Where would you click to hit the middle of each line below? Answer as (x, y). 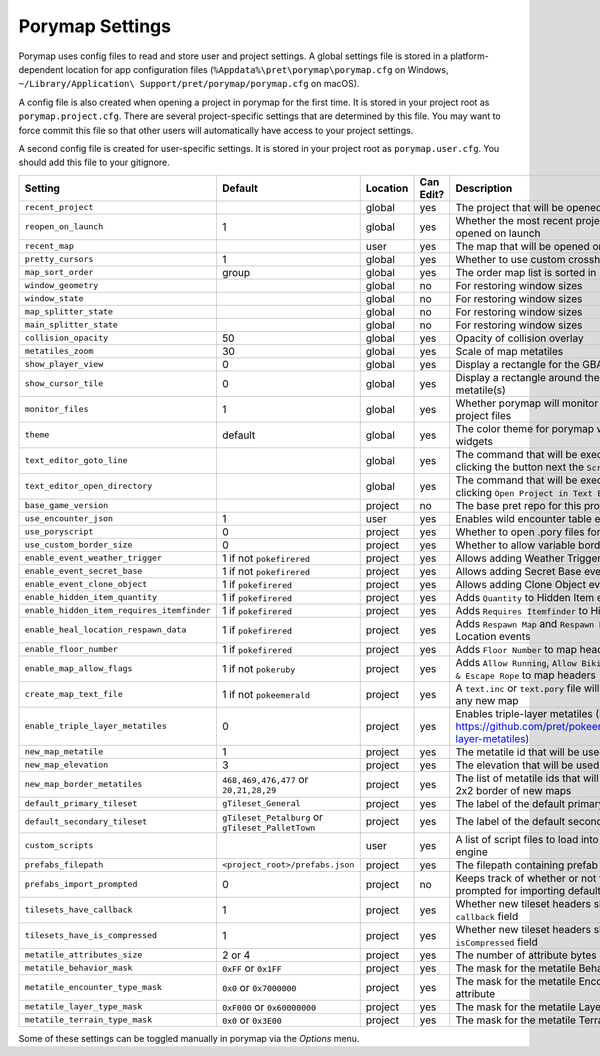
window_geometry (61, 285)
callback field (487, 916)
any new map (487, 700)
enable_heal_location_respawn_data (105, 630)
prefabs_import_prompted (81, 884)
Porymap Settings (95, 26)
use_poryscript (59, 531)
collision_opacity (66, 338)
